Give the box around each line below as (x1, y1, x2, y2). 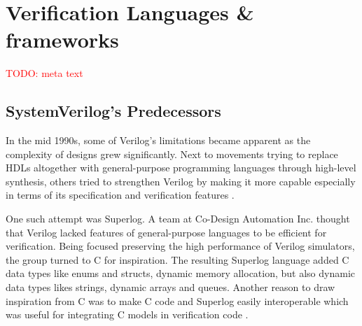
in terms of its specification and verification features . (6, 187, 235, 202)
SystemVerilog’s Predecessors (6, 100, 221, 122)
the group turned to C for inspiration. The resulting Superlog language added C (6, 252, 349, 267)
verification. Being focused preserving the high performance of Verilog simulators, (6, 239, 355, 253)
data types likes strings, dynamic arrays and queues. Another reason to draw (6, 280, 335, 295)
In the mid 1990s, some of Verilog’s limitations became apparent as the (6, 133, 311, 148)
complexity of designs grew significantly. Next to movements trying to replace (6, 146, 338, 161)
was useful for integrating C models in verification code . (6, 307, 249, 322)
